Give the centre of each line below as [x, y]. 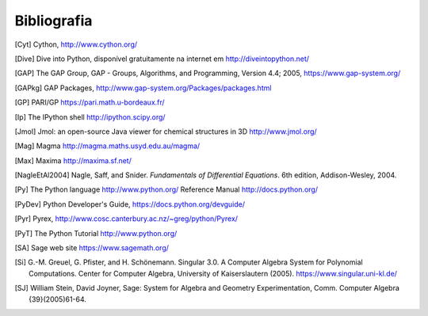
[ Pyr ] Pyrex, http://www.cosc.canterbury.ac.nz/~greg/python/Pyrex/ [126, 219]
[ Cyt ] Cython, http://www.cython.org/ [76, 44]
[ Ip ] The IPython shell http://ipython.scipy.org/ [90, 117]
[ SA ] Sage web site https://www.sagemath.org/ [92, 248]
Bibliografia [53, 21]
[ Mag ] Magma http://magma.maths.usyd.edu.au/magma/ [107, 146]
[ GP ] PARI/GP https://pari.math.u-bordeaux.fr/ [90, 102]
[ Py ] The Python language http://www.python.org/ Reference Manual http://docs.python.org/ [166, 189]
